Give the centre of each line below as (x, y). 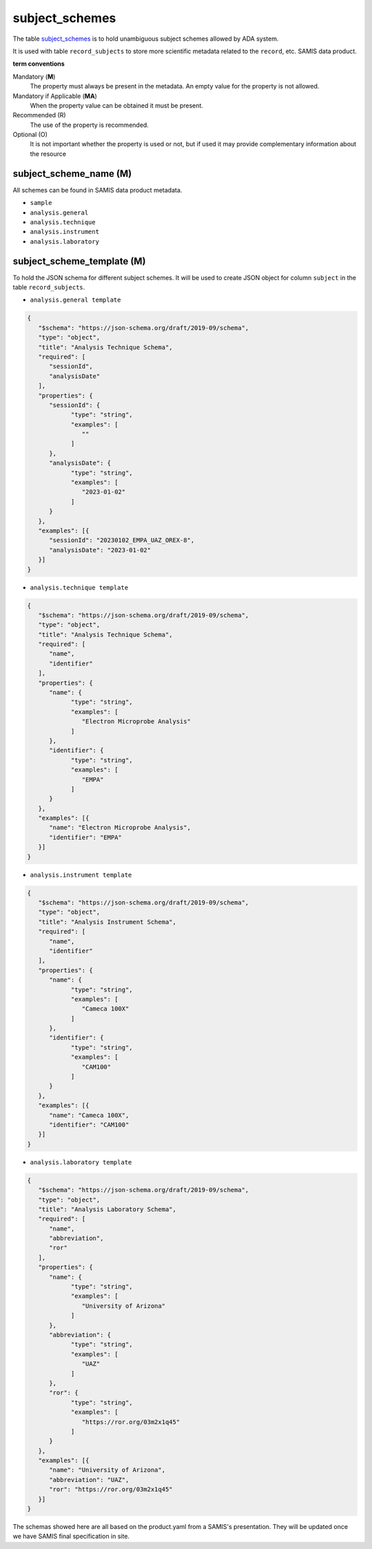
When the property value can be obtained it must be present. (116, 105)
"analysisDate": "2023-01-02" (100, 550)
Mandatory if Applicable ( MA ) (55, 96)
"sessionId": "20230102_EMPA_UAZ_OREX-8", (122, 540)
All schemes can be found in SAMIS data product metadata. (97, 190)
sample (41, 203)
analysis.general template (75, 300)
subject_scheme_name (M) (72, 174)
